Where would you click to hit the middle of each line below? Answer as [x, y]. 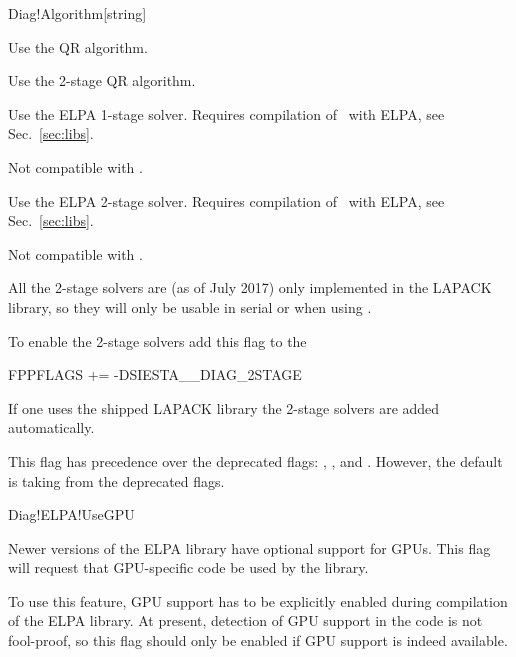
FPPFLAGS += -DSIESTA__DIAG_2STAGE [155, 374]
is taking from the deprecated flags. [116, 480]
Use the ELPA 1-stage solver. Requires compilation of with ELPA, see [226, 113]
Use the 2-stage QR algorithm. [102, 80]
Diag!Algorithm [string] [77, 13]
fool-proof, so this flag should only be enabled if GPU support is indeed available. [258, 640]
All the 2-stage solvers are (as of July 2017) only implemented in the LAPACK [250, 287]
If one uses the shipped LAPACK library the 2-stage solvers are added [224, 407]
